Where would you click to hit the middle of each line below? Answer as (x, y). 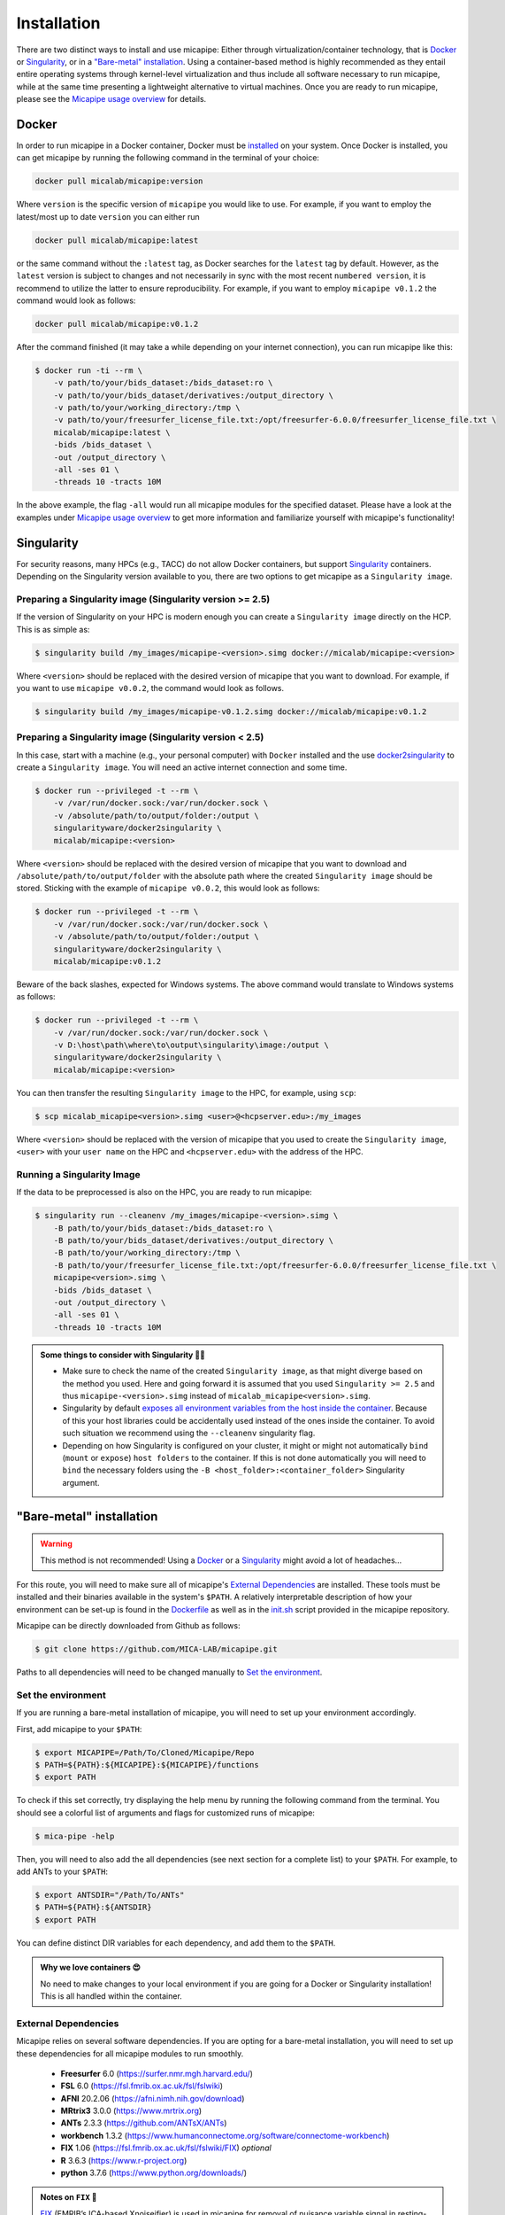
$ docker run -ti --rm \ (89, 370)
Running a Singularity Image (78, 1174)
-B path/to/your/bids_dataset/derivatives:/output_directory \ (194, 1241)
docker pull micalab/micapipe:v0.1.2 (117, 324)
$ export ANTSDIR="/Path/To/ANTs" (110, 1895)
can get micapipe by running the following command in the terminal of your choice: (168, 158)
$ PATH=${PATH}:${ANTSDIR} (93, 1908)
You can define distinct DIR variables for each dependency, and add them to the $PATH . (176, 1943)
